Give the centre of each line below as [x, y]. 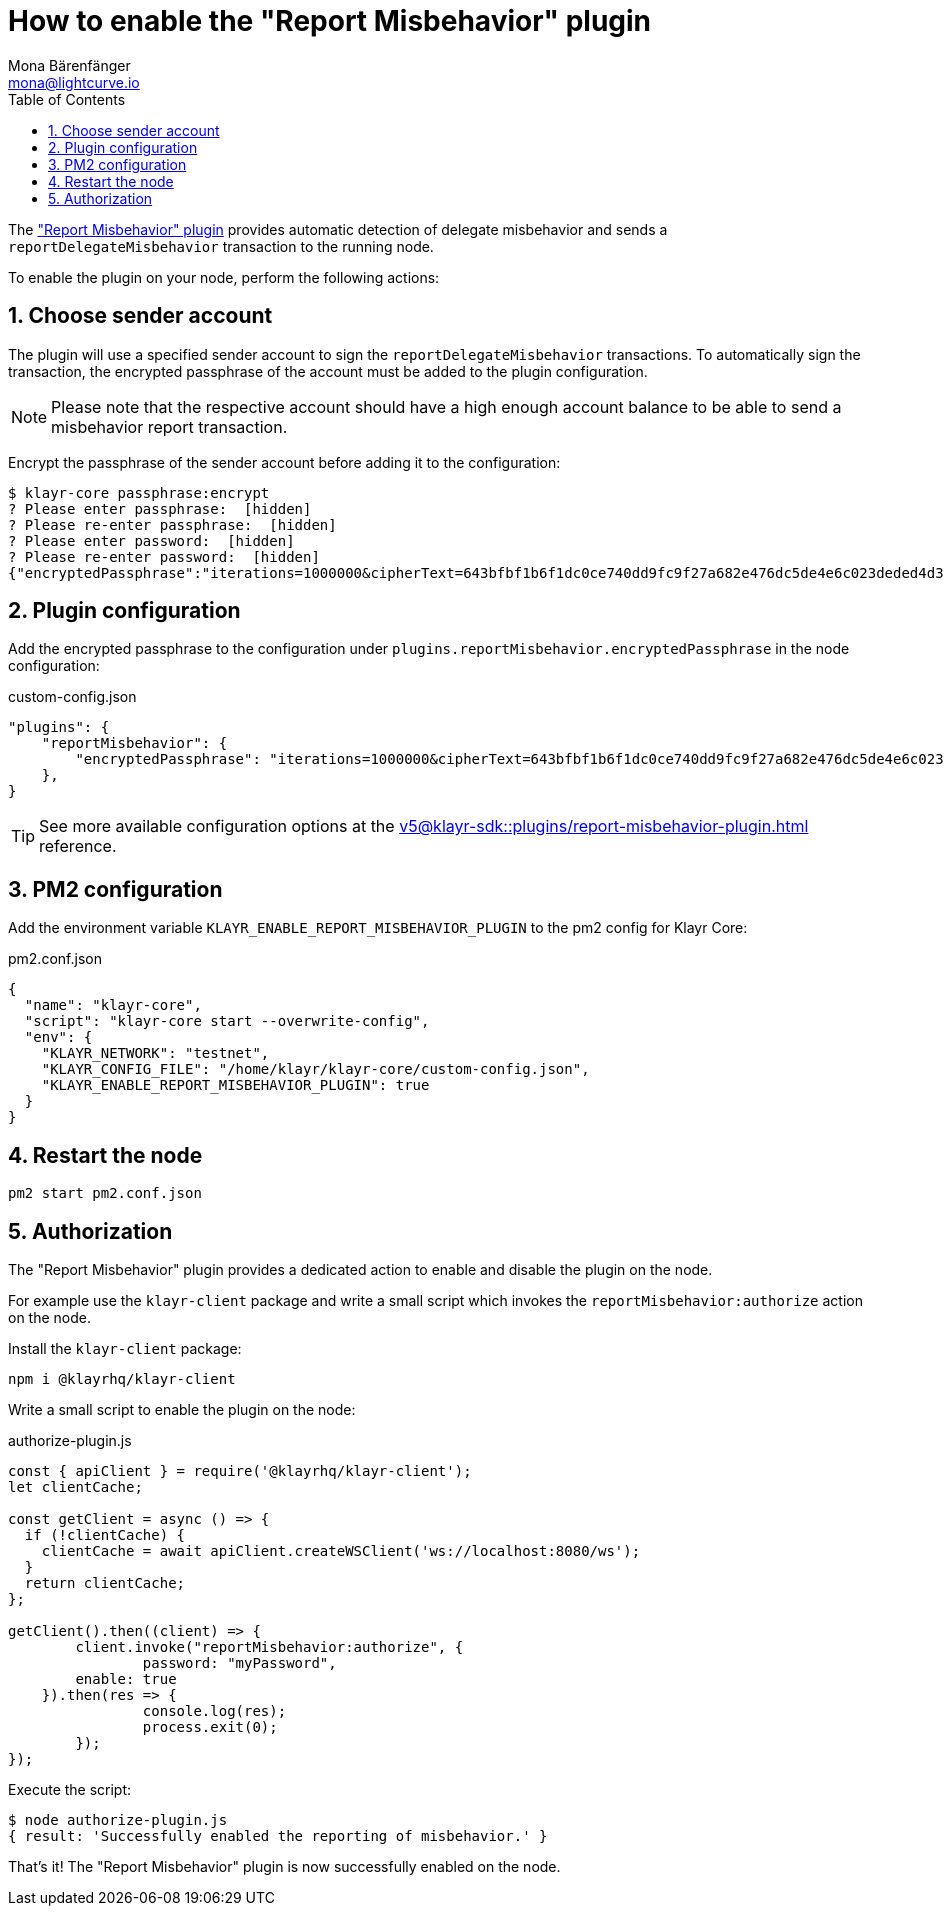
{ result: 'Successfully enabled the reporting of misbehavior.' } [278, 1835]
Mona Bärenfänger [69, 65]
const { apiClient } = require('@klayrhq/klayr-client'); [240, 1470]
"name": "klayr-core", [113, 1005]
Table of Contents [67, 99]
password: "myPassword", [239, 1662]
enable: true [126, 1678]
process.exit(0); [210, 1726]
